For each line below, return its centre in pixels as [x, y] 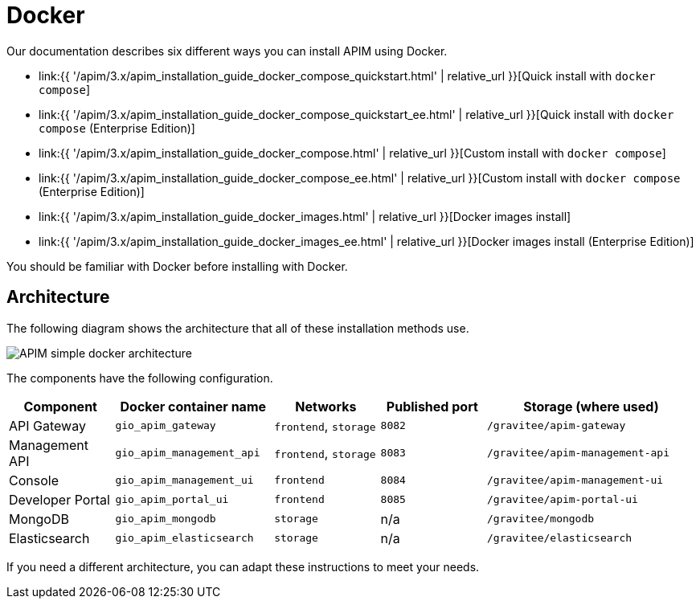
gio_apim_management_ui [184, 480]
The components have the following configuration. [140, 378]
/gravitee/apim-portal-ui [563, 500]
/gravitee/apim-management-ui [575, 480]
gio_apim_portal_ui [172, 500]
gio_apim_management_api [188, 453]
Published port [432, 406]
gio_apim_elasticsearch [184, 538]
